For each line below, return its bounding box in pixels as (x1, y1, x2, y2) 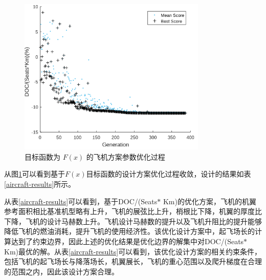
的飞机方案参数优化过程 (86, 151, 165, 162)
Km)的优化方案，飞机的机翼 (163, 196, 256, 206)
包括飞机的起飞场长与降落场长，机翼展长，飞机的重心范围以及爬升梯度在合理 (4, 256, 262, 267)
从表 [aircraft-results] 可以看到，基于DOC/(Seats (4, 196, 158, 206)
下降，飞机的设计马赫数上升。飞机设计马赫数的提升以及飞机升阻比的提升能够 (4, 216, 262, 226)
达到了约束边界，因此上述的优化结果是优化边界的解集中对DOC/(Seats (11, 236, 244, 246)
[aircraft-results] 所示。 (4, 179, 76, 189)
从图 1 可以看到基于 (4, 168, 65, 179)
